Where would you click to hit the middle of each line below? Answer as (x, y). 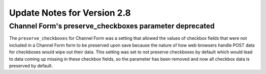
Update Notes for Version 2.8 (70, 13)
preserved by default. (31, 66)
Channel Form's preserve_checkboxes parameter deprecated (112, 26)
